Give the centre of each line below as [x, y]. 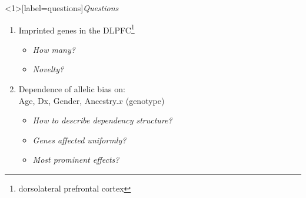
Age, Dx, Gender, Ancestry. [69, 100]
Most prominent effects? [76, 160]
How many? [54, 49]
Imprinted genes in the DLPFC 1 [76, 29]
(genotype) [145, 100]
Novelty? [48, 69]
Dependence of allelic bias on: [72, 89]
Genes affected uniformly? [79, 140]
